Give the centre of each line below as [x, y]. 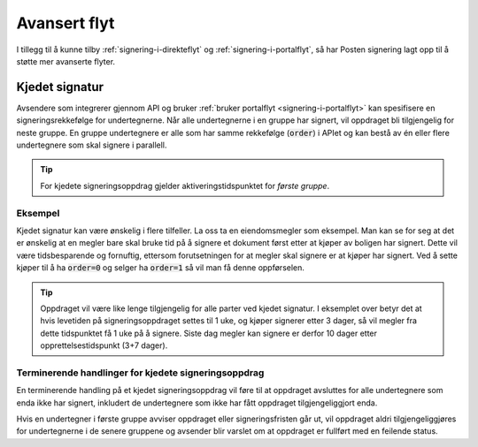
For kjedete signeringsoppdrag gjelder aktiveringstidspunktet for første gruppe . [185, 186]
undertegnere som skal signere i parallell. [92, 145]
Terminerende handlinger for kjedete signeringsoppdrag [140, 373]
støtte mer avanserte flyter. [66, 61]
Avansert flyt [66, 23]
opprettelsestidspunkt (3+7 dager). [104, 345]
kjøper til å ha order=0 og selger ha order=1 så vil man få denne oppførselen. [161, 268]
